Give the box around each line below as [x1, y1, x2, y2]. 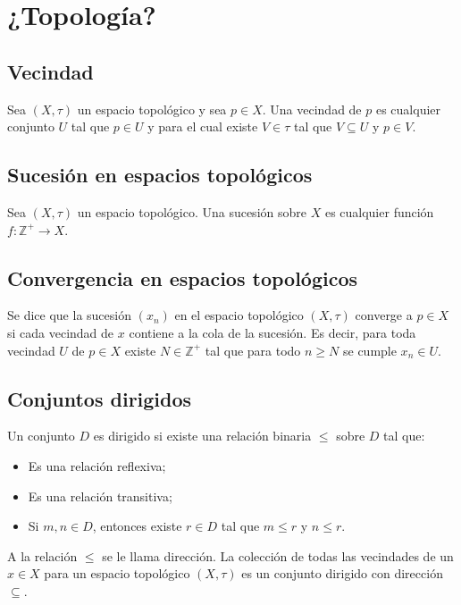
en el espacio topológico [174, 306, 304, 324]
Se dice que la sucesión [7, 306, 131, 324]
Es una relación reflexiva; [28, 456, 166, 475]
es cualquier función [324, 202, 434, 221]
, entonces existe [92, 517, 182, 535]
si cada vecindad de [7, 323, 114, 341]
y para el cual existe [147, 117, 258, 136]
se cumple [342, 340, 397, 359]
